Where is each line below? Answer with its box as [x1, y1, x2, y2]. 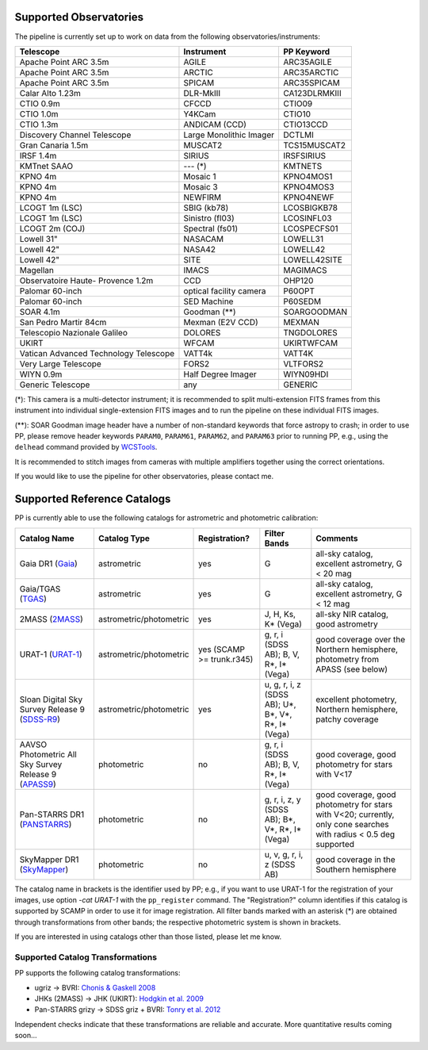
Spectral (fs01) [183, 223, 238, 234]
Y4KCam [183, 108, 216, 119]
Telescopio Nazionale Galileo [19, 327, 128, 338]
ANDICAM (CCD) [183, 119, 247, 130]
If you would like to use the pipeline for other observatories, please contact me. [14, 472, 274, 481]
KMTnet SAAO [19, 160, 74, 171]
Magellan [19, 264, 55, 275]
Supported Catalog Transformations [14, 952, 158, 963]
